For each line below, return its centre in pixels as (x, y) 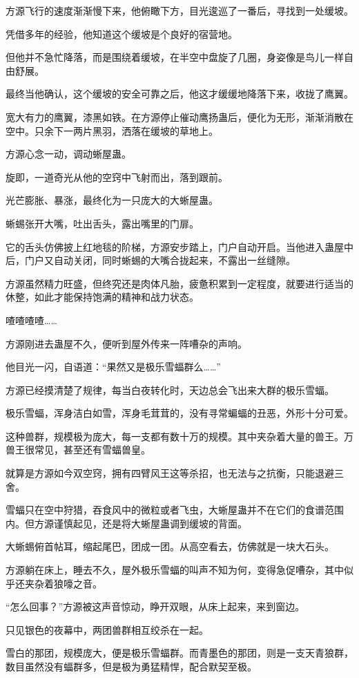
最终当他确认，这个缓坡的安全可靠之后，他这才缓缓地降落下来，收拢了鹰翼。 (179, 94)
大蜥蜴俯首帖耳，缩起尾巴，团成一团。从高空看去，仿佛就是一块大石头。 (170, 546)
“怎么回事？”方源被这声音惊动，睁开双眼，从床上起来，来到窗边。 (155, 606)
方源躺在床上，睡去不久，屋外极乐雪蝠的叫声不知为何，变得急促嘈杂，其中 (175, 570)
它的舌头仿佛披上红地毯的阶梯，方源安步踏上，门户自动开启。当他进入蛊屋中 (179, 246)
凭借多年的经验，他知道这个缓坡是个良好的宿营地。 (122, 34)
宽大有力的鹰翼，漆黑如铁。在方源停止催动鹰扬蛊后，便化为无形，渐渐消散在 (179, 116)
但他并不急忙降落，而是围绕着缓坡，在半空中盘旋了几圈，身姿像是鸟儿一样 (175, 57)
